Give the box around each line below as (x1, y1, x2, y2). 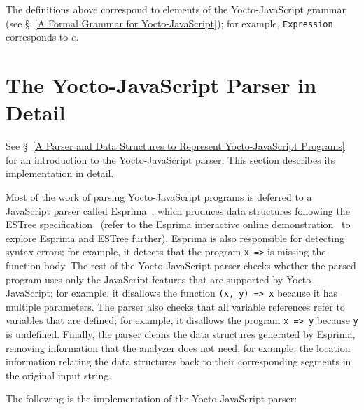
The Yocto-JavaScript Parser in (6, 71, 317, 99)
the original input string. (6, 367, 112, 382)
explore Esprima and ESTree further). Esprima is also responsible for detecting (6, 230, 345, 245)
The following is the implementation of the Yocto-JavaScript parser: (6, 391, 297, 406)
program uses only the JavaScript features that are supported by (6, 271, 283, 286)
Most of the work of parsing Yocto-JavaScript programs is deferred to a (6, 189, 312, 204)
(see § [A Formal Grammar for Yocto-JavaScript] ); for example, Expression (6, 15, 333, 30)
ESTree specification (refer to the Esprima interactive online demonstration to (6, 217, 351, 232)
